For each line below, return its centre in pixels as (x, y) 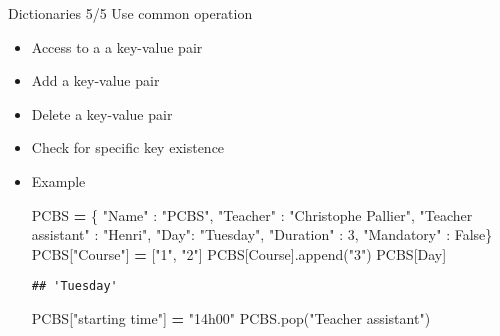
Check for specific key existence (128, 147)
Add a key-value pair (95, 80)
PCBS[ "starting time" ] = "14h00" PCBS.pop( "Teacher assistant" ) (231, 318)
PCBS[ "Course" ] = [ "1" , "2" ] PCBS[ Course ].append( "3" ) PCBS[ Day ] (239, 253)
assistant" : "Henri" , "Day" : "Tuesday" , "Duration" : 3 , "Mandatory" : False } (262, 234)
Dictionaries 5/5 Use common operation (130, 13)
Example (58, 180)
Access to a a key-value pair (117, 46)
